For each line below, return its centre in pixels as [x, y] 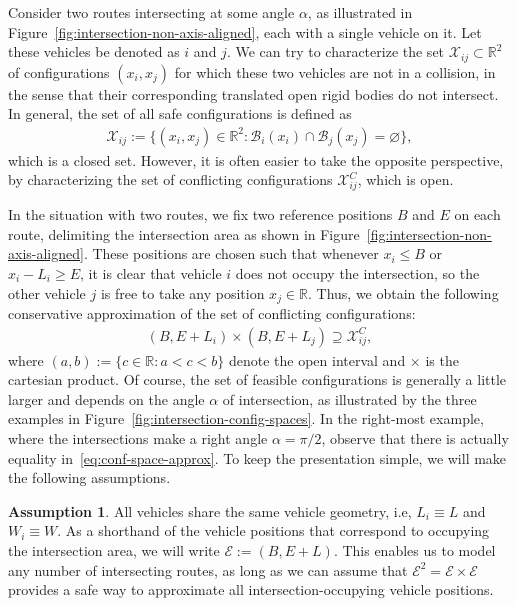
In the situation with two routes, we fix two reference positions [200, 214]
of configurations [59, 71]
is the [442, 359]
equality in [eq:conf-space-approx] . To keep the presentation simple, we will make [257, 457]
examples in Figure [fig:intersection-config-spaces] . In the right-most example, [246, 418]
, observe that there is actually [415, 438]
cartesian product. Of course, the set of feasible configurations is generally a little [257, 379]
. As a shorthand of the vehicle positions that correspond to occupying [273, 530]
